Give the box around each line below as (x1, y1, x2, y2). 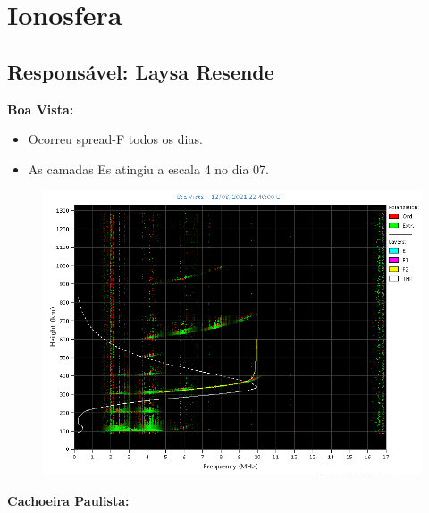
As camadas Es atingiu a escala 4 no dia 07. (28, 159, 269, 178)
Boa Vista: (7, 99, 74, 118)
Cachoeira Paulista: (7, 491, 130, 509)
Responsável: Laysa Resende (7, 57, 274, 85)
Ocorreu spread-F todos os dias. (28, 130, 203, 148)
